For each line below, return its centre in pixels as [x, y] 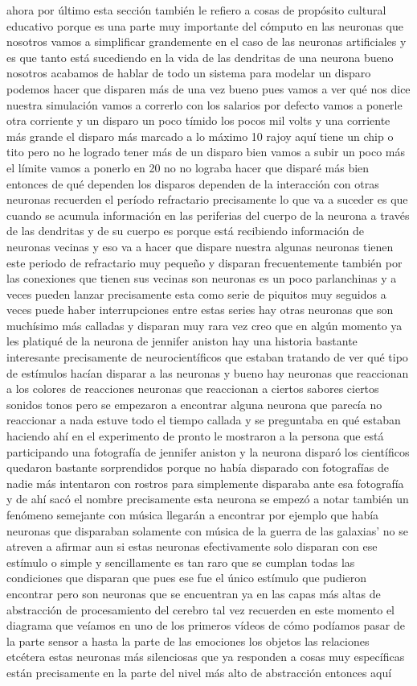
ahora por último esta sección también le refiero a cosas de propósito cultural [196, 10]
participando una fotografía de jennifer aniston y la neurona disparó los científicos [208, 451]
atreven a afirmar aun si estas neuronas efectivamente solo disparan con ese [192, 546]
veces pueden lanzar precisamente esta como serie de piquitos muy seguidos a [196, 293]
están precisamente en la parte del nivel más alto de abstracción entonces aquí [199, 672]
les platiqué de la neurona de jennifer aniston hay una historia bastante [182, 341]
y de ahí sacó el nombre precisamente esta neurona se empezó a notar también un [208, 499]
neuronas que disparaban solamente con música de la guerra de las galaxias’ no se [207, 530]
